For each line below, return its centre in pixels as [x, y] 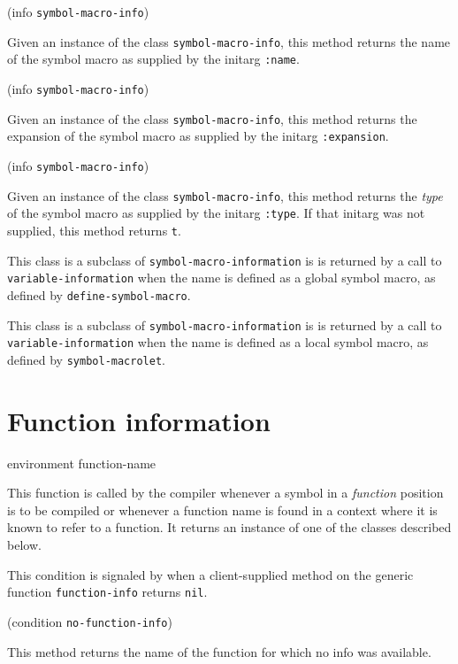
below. [24, 544]
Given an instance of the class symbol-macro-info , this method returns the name [229, 41]
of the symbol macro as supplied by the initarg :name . [153, 59]
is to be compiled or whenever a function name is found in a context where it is [222, 510]
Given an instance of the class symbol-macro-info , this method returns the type [225, 195]
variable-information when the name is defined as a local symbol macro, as [218, 342]
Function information [139, 420]
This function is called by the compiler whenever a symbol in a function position [225, 493]
